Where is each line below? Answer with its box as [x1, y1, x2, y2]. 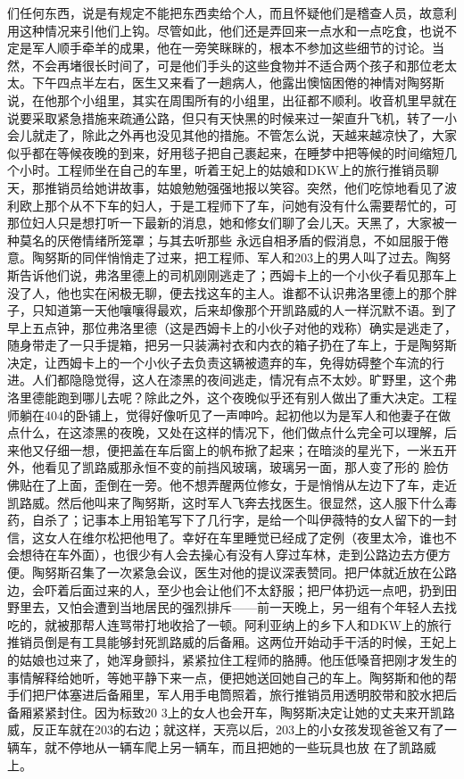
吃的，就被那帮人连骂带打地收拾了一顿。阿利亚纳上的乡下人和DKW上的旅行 [7, 615, 452, 634]
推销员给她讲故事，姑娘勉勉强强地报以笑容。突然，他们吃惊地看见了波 [44, 178, 457, 196]
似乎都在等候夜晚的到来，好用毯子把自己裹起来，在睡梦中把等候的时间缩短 [7, 143, 444, 162]
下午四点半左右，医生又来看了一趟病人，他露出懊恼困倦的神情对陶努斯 [31, 73, 444, 92]
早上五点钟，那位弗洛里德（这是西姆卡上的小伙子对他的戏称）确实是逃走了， [7, 318, 457, 336]
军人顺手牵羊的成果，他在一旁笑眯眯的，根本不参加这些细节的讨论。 [31, 38, 432, 57]
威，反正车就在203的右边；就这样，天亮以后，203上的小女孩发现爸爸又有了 [7, 720, 444, 739]
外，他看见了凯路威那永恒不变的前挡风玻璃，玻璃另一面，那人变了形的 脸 [7, 458, 436, 477]
